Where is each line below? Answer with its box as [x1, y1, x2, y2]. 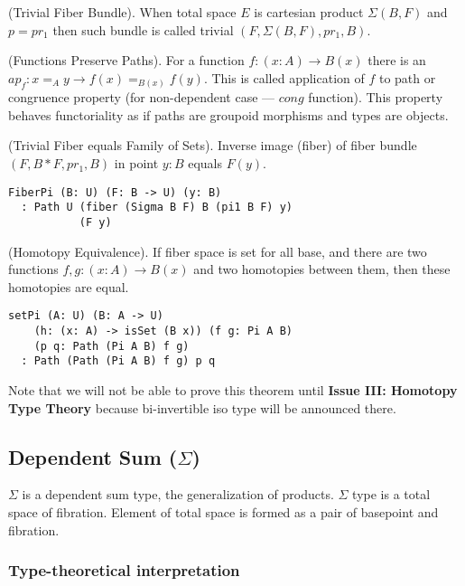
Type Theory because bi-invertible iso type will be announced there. [8, 398, 396, 417]
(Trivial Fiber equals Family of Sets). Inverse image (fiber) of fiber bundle [8, 136, 417, 155]
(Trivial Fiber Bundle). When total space [8, 3, 237, 21]
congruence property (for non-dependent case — [8, 88, 275, 107]
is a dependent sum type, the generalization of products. [22, 485, 334, 504]
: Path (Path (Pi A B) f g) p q [21, 354, 216, 368]
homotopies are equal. [8, 277, 129, 296]
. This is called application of [203, 68, 365, 87]
